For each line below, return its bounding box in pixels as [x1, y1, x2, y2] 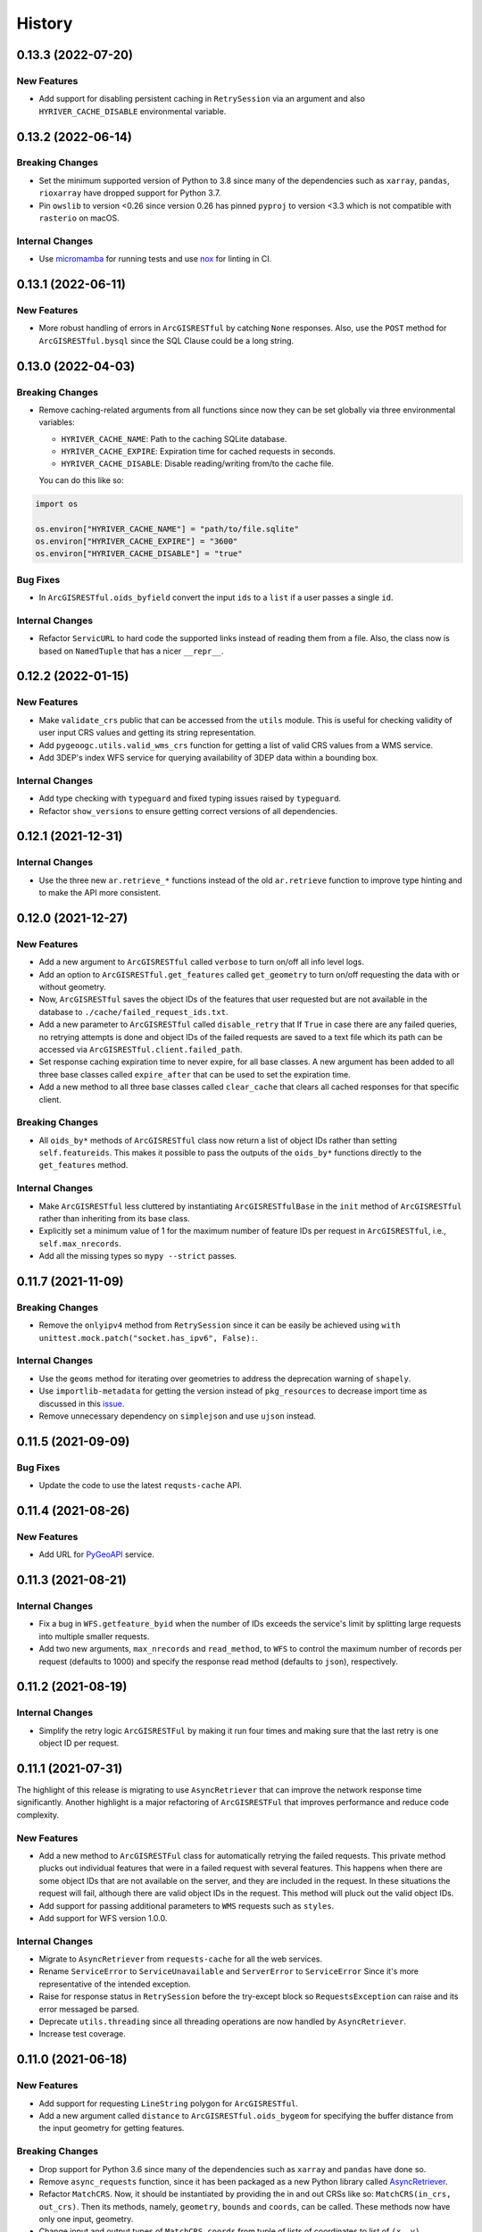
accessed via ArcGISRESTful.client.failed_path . [38, 1044, 243, 1054]
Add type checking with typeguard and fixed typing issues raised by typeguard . [38, 793, 342, 804]
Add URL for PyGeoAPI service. [38, 1549, 155, 1560]
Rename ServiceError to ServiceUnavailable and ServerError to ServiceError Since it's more [38, 1966, 420, 1977]
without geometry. [38, 981, 106, 992]
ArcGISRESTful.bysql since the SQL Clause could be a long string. [38, 335, 295, 346]
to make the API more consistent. [38, 887, 161, 898]
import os [35, 498, 79, 509]
